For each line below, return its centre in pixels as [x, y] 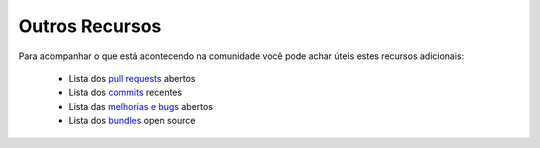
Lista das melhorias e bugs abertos [141, 106]
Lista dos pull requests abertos [132, 78]
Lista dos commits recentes [125, 92]
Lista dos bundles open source [132, 121]
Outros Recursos [90, 26]
